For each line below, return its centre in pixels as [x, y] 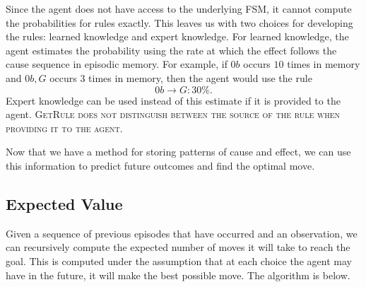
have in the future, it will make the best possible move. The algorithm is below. [178, 275]
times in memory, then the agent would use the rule [200, 77]
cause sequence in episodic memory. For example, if [117, 64]
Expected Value [64, 203]
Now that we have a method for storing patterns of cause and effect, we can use [178, 152]
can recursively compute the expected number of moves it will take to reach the [178, 247]
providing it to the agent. [64, 128]
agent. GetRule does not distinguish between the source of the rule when [173, 114]
